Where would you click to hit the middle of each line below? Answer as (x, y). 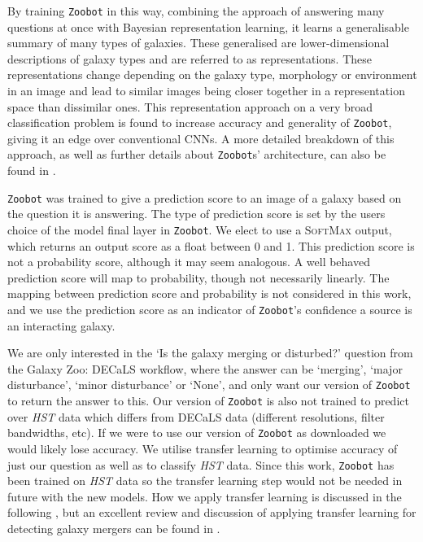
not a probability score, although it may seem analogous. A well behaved (189, 262)
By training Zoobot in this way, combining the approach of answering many (196, 11)
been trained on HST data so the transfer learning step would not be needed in (205, 481)
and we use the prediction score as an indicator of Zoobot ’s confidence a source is (210, 309)
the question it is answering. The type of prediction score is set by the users (196, 214)
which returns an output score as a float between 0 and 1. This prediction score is (211, 245)
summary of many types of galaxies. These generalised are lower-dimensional (198, 43)
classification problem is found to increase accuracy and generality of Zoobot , (200, 122)
